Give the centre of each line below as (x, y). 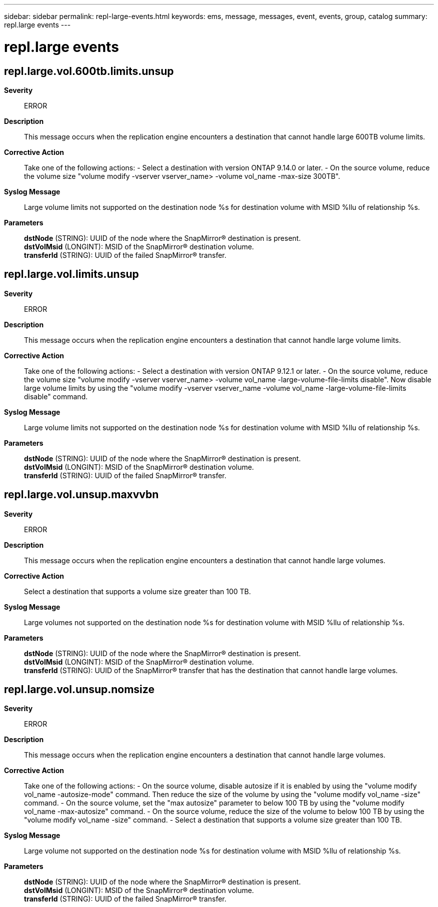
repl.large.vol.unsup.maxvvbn (81, 495)
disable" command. (56, 396)
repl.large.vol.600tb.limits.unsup (89, 71)
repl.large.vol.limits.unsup (71, 274)
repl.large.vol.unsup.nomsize (79, 690)
